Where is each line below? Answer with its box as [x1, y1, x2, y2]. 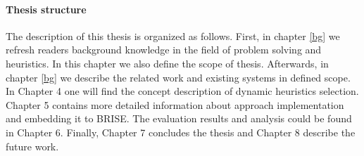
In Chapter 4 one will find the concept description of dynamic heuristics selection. [6, 84, 359, 98]
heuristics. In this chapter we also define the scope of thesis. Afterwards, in [6, 56, 329, 70]
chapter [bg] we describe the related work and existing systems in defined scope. [6, 70, 351, 84]
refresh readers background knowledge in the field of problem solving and [6, 42, 322, 57]
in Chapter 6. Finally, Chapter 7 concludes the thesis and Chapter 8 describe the [6, 124, 356, 139]
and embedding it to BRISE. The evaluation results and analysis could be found [6, 111, 352, 126]
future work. [6, 138, 59, 153]
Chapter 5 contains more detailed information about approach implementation [6, 97, 344, 112]
